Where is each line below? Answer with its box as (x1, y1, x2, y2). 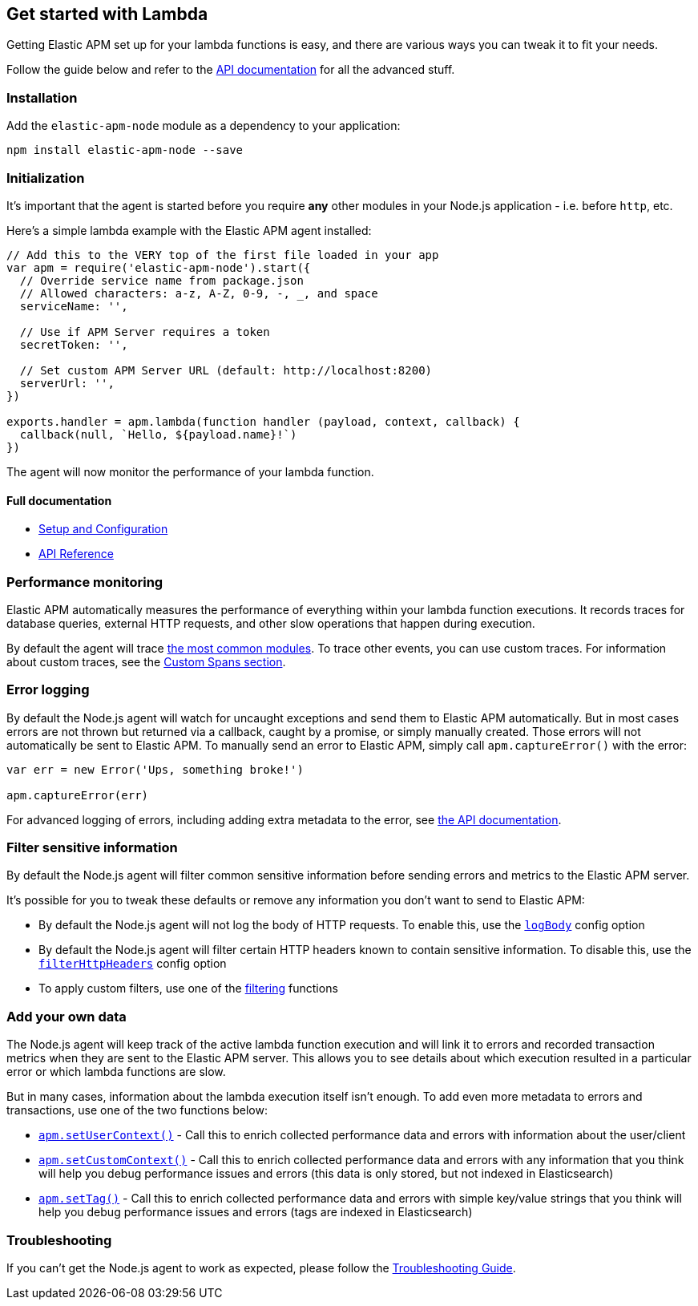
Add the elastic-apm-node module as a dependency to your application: (6, 119, 401, 133)
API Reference (38, 547, 114, 561)
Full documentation (6, 493, 112, 507)
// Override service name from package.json (19, 273, 304, 287)
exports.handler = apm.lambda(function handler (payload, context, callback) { (6, 414, 520, 428)
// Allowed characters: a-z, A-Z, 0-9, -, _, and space (19, 286, 378, 300)
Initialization (6, 169, 85, 186)
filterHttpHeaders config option (38, 956, 227, 971)
